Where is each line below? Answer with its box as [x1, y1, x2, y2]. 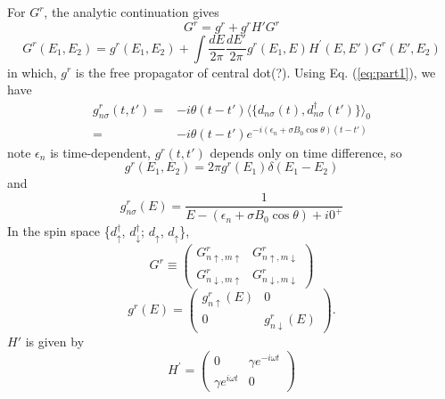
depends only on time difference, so [210, 142, 402, 161]
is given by [25, 331, 85, 350]
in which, [7, 62, 57, 81]
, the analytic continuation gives [44, 3, 219, 20]
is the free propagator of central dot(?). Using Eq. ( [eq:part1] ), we [75, 62, 436, 81]
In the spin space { [7, 222, 111, 240]
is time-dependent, [50, 142, 151, 161]
